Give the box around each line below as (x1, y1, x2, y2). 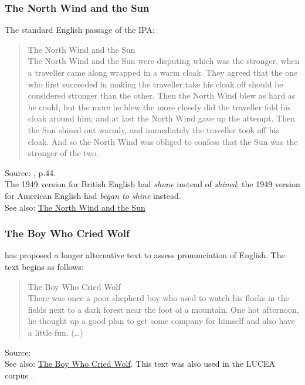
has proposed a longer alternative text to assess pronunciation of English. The (5, 249, 285, 261)
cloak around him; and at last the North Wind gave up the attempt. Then (28, 112, 295, 124)
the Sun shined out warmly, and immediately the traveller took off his (28, 123, 279, 136)
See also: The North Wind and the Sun (5, 201, 145, 213)
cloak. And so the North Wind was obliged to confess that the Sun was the (28, 135, 298, 147)
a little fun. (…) (28, 326, 83, 338)
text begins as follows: (5, 260, 84, 272)
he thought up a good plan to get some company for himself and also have (28, 315, 296, 327)
